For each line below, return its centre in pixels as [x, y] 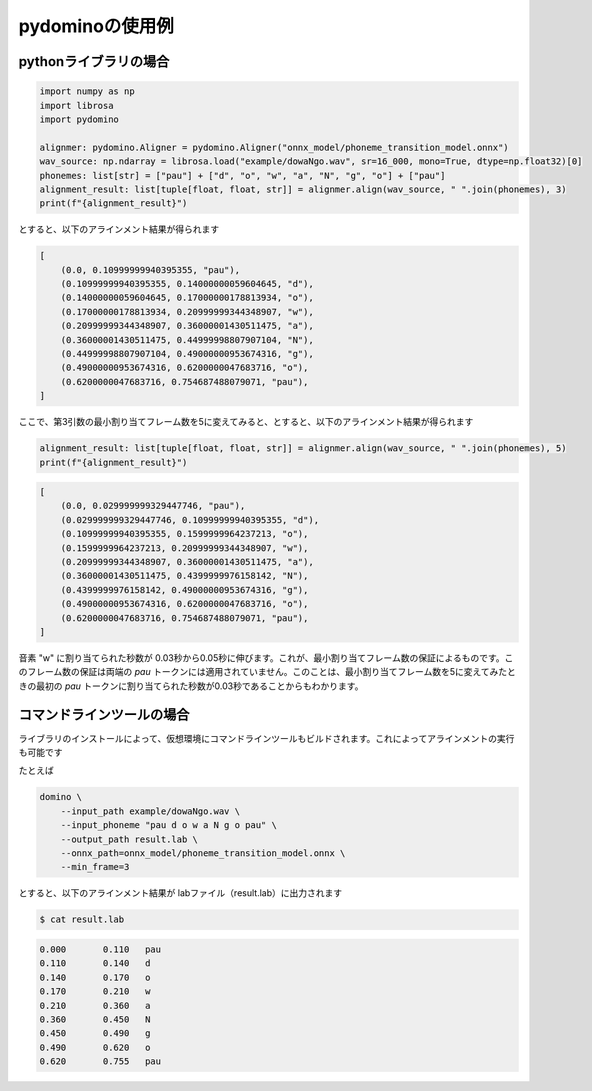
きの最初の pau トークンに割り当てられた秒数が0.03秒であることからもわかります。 [191, 686]
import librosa [76, 105]
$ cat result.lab [82, 919]
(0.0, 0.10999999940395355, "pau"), [150, 269]
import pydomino [79, 119]
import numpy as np [87, 91]
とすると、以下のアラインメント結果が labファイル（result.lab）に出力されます [180, 893]
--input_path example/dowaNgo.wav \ [150, 811]
